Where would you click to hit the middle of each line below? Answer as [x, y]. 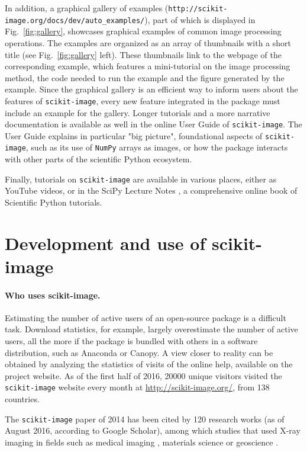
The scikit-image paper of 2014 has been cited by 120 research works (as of [145, 419]
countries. [22, 399]
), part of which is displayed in [200, 19]
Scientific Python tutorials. [54, 202]
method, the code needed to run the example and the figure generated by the [145, 77]
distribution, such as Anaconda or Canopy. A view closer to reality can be [139, 352]
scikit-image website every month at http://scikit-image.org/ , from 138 [137, 387]
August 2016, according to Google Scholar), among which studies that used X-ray [153, 430]
